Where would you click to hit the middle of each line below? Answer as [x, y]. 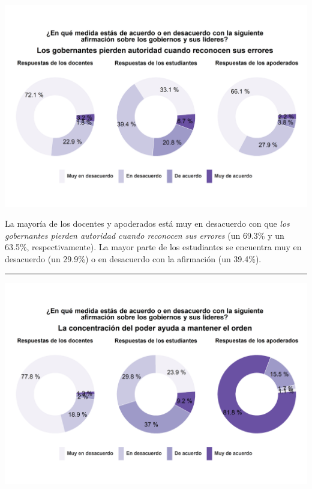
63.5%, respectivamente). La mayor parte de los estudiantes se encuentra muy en [153, 247]
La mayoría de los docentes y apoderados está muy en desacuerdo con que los [147, 223]
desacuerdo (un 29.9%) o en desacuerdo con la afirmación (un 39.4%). [133, 259]
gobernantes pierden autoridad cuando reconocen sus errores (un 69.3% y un [145, 235]
